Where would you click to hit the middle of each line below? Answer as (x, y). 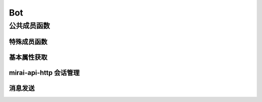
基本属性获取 (28, 57)
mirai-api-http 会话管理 (44, 73)
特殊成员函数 (28, 42)
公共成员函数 (30, 26)
